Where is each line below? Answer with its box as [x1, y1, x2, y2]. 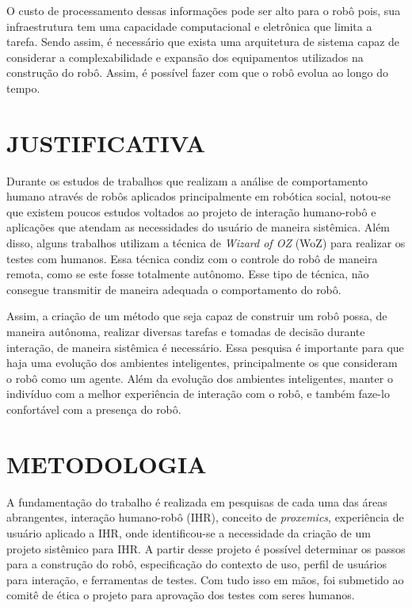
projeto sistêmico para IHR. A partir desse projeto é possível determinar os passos [6, 540, 406, 556]
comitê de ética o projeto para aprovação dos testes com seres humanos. [6, 587, 355, 603]
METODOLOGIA [6, 447, 207, 480]
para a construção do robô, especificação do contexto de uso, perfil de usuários [6, 556, 387, 572]
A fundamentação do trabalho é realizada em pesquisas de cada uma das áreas [6, 493, 387, 510]
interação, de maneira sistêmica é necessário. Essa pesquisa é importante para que [6, 338, 404, 355]
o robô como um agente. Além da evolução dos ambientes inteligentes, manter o [6, 369, 393, 386]
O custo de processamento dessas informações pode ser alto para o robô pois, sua [6, 2, 401, 18]
